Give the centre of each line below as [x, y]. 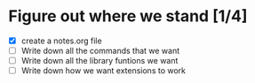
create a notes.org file [62, 41]
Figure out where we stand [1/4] [128, 16]
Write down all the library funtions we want [100, 61]
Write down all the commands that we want [100, 51]
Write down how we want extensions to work [104, 71]
